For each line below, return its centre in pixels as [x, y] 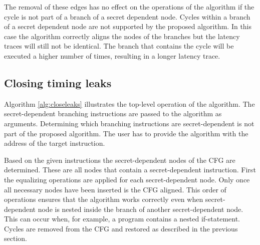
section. [16, 238]
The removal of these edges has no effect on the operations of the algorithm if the [129, 7]
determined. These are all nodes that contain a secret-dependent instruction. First [130, 170]
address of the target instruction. [55, 143]
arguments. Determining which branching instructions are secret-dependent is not [129, 123]
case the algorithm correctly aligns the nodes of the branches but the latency [122, 36]
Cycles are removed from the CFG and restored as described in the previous [121, 228]
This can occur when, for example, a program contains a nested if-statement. [122, 219]
